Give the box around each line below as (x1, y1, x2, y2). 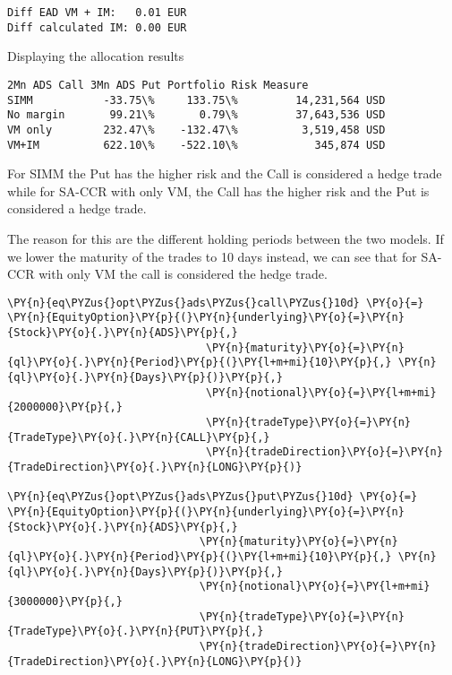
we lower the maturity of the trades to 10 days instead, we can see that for (7, 247, 417, 265)
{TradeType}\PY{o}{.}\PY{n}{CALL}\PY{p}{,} (7, 430, 270, 444)
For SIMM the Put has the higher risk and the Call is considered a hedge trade (7, 164, 442, 183)
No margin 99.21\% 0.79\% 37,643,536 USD (7, 108, 386, 122)
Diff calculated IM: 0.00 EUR (7, 21, 187, 34)
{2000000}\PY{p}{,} (7, 401, 123, 414)
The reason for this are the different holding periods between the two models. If (7, 229, 444, 247)
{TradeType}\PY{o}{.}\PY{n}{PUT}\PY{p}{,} (7, 625, 264, 638)
